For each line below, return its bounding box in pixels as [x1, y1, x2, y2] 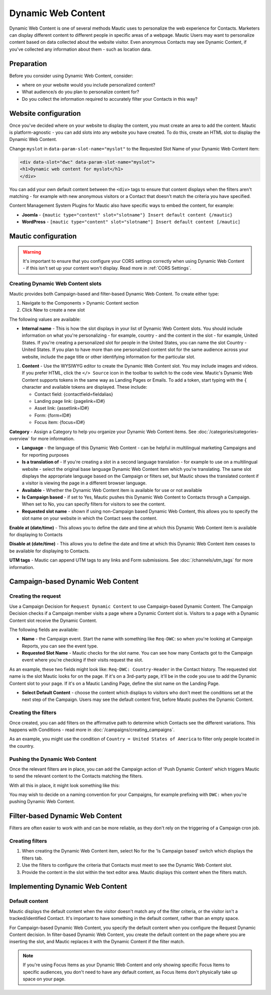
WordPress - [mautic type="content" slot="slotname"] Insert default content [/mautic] [22, 219, 241, 225]
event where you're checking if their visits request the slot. [22, 657, 144, 663]
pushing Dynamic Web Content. [9, 799, 75, 805]
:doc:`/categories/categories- [197, 429, 258, 435]
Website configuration [9, 109, 81, 118]
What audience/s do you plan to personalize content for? [22, 89, 140, 95]
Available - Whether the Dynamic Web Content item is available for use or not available [22, 487, 202, 493]
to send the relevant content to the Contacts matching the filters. [9, 773, 143, 779]
